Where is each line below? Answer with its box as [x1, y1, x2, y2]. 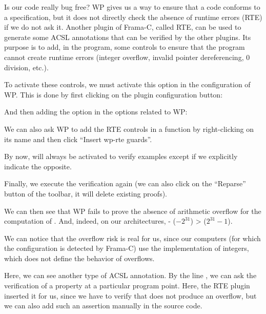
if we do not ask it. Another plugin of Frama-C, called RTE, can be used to [4, 22, 241, 32]
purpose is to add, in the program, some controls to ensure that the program [4, 42, 245, 52]
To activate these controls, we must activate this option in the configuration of [4, 79, 251, 90]
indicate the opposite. [4, 161, 72, 171]
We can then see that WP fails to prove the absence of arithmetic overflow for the [4, 205, 261, 216]
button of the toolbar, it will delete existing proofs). [4, 188, 167, 199]
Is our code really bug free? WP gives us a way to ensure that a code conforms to [4, 2, 260, 12]
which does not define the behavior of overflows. [4, 252, 155, 263]
